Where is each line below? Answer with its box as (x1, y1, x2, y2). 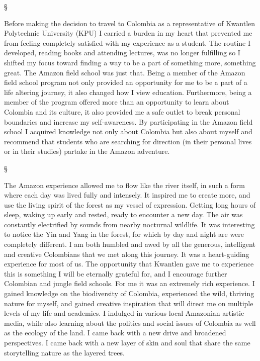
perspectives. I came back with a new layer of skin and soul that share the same (4, 337, 250, 347)
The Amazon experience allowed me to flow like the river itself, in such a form (4, 179, 245, 190)
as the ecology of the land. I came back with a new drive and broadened (4, 327, 226, 338)
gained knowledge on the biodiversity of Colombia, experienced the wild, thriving (4, 288, 254, 299)
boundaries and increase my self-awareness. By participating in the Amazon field (4, 116, 253, 127)
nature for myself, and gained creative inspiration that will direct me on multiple (4, 298, 253, 308)
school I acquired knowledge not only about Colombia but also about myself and (4, 126, 252, 137)
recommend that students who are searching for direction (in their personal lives (4, 136, 252, 146)
